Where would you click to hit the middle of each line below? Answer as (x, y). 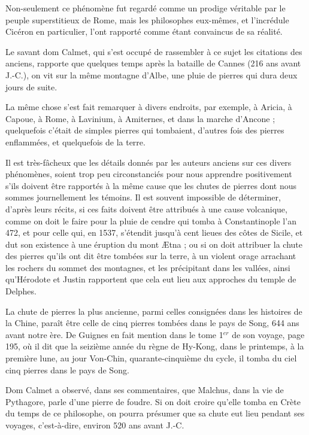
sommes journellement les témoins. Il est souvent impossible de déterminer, (143, 197)
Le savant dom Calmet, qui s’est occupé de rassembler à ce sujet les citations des (154, 51)
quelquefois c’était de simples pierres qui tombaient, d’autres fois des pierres (145, 130)
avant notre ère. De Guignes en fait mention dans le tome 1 (114, 334)
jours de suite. (31, 86)
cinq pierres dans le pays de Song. (67, 369)
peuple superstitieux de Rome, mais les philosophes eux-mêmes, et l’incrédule (147, 19)
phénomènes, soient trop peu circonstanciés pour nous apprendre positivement (149, 174)
